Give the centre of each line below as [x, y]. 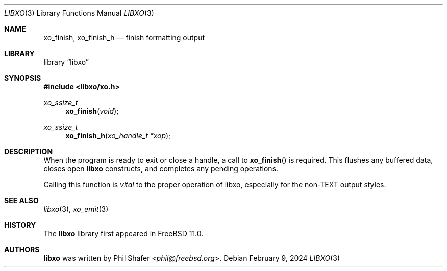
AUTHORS [22, 249]
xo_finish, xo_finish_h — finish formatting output [124, 38]
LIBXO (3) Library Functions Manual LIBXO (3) [79, 13]
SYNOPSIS [23, 78]
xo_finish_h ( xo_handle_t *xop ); [118, 135]
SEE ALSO [21, 200]
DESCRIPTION [29, 151]
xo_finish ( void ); [92, 111]
